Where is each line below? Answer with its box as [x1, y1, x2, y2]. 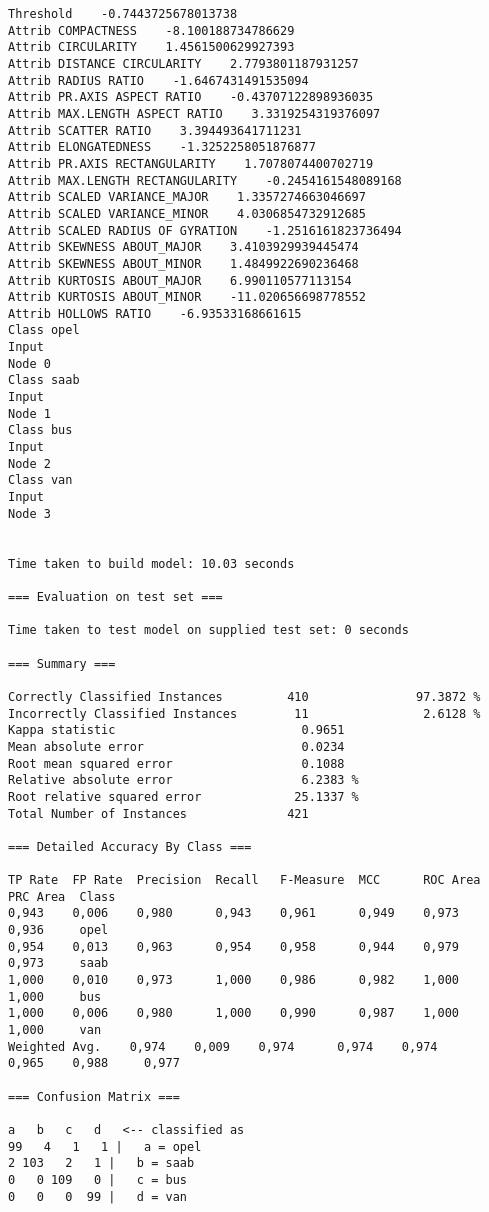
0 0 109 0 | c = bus [8, 1172, 187, 1187]
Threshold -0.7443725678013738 [8, 7, 238, 21]
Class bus [8, 423, 73, 438]
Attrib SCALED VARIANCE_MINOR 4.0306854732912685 [8, 206, 366, 221]
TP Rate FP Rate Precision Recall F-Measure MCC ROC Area [8, 873, 481, 888]
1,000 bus [8, 989, 102, 1004]
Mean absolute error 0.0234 [8, 739, 345, 754]
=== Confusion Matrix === [8, 1089, 180, 1104]
